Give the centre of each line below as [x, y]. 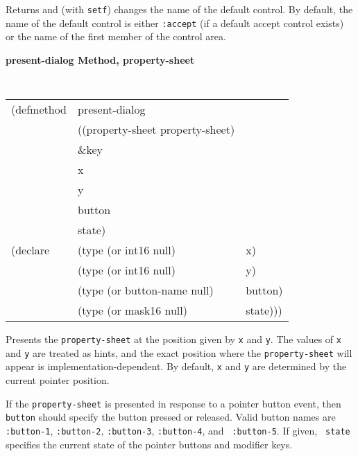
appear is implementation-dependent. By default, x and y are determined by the [176, 366]
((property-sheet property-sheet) [156, 130]
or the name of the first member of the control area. [116, 36]
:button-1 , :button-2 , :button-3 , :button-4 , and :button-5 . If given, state [178, 431]
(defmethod [39, 109]
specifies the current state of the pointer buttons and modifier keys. [149, 444]
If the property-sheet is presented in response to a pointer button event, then [173, 403]
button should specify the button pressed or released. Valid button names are [171, 417]
